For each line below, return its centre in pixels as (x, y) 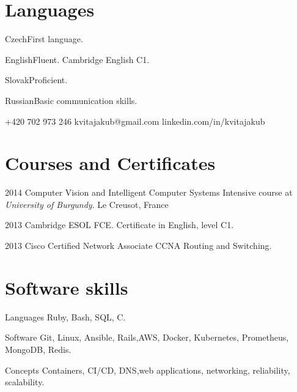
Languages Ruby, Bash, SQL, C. (65, 316)
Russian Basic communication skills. (71, 100)
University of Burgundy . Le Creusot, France (87, 204)
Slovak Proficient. (36, 80)
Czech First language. (44, 39)
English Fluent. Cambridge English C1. (77, 59)
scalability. (25, 382)
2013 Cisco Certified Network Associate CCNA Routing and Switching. (138, 245)
